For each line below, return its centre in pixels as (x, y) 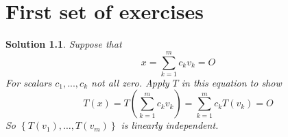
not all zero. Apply (130, 82)
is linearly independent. (170, 125)
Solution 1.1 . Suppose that (64, 44)
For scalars (29, 82)
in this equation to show (231, 82)
